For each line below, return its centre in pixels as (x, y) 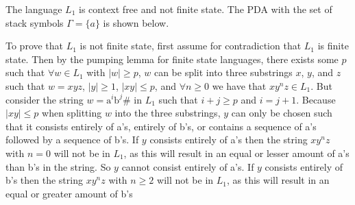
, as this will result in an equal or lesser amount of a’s (236, 153)
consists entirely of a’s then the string (229, 140)
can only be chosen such (282, 113)
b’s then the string (44, 180)
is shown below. (136, 22)
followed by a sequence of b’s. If (72, 140)
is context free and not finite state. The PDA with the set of (206, 9)
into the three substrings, (168, 113)
